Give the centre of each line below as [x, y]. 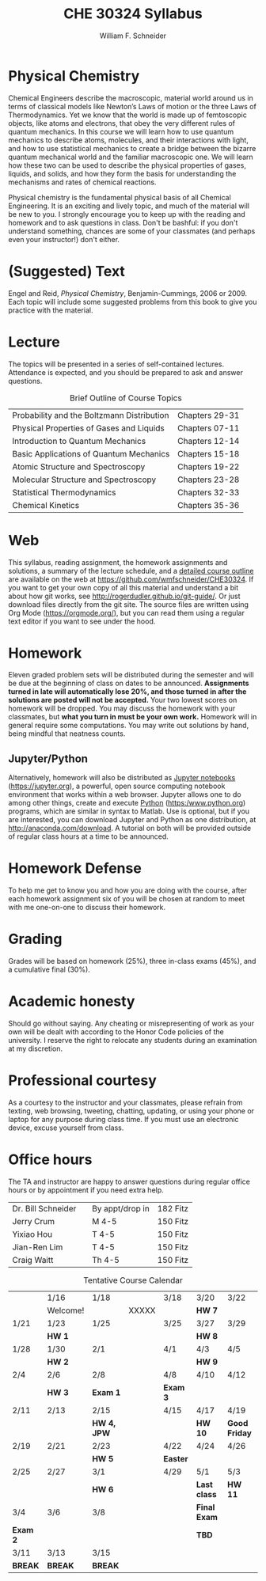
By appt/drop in [121, 1208]
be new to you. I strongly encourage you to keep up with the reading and [127, 214]
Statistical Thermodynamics [64, 492]
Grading [35, 939]
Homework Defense [75, 868]
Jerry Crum [34, 1221]
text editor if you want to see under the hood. [82, 621]
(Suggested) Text [66, 271]
